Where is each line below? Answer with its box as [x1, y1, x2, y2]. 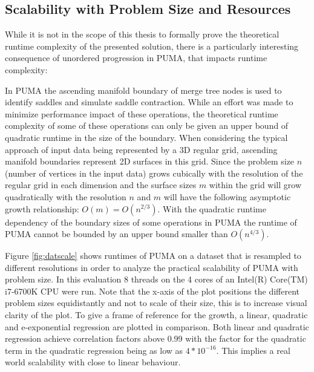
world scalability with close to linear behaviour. [5, 356, 181, 368]
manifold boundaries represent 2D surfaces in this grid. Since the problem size [5, 155, 295, 168]
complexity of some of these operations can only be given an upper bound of [5, 119, 289, 132]
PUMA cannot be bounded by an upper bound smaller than [5, 227, 228, 240]
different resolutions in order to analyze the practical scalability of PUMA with [5, 261, 298, 273]
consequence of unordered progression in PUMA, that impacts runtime [5, 51, 267, 64]
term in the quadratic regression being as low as [5, 344, 183, 356]
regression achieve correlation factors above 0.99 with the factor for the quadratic [5, 332, 306, 345]
